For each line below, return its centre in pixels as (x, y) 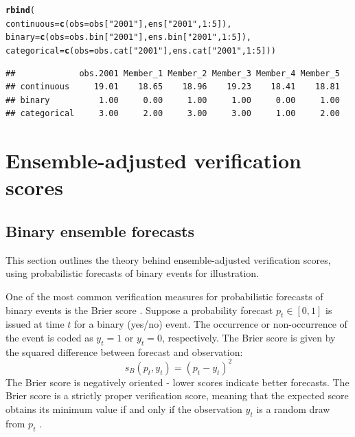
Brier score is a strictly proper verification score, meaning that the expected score (177, 395)
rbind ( (20, 10)
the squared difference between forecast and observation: (124, 351)
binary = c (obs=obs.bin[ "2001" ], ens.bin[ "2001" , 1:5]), (129, 37)
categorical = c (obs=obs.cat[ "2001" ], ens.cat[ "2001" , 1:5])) (141, 51)
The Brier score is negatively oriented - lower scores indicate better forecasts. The (177, 382)
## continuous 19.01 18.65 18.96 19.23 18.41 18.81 (173, 87)
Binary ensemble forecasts (100, 231)
